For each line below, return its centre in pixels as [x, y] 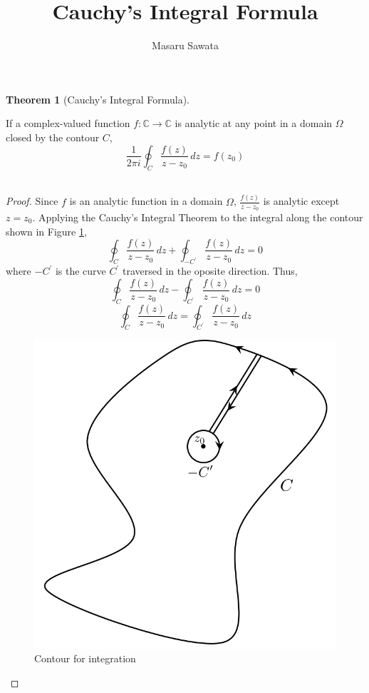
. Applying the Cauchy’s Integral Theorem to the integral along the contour [198, 217]
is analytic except [301, 201]
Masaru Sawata [185, 45]
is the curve [80, 271]
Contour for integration [85, 658]
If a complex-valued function [68, 123]
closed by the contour [53, 137]
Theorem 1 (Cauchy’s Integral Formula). [98, 99]
